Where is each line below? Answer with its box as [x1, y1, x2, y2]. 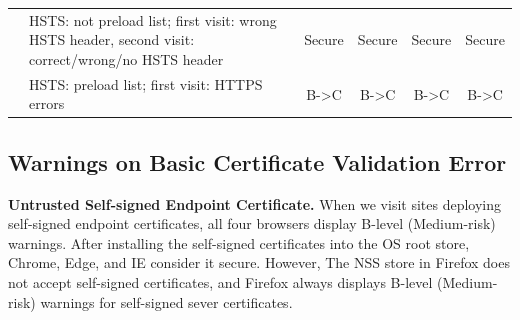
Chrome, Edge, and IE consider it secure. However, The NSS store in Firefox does [8, 252, 510, 273]
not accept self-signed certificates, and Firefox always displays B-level [8, 272, 433, 293]
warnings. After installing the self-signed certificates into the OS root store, [8, 232, 470, 253]
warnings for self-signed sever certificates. [40, 291, 293, 312]
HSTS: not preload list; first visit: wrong [29, 9, 277, 30]
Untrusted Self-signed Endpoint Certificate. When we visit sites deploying [8, 193, 502, 214]
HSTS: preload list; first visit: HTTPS [29, 73, 263, 94]
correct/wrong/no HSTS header [29, 48, 224, 69]
